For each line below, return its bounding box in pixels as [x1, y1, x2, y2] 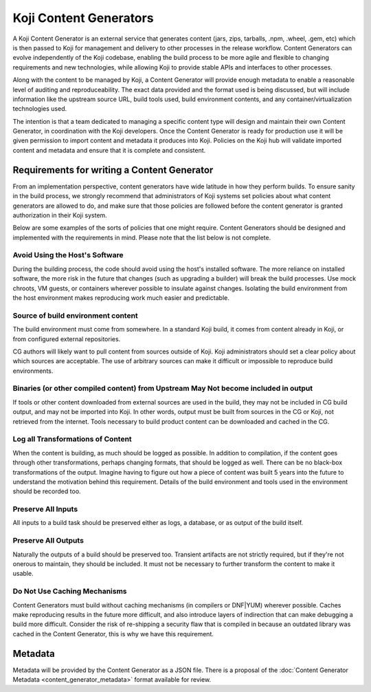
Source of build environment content [12, 310, 139, 320]
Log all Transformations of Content [12, 434, 132, 444]
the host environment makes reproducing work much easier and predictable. [12, 294, 229, 302]
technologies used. [12, 105, 67, 113]
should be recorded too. [12, 487, 82, 495]
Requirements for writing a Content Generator [12, 164, 214, 175]
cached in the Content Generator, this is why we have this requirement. [12, 629, 214, 638]
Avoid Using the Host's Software [12, 250, 124, 260]
